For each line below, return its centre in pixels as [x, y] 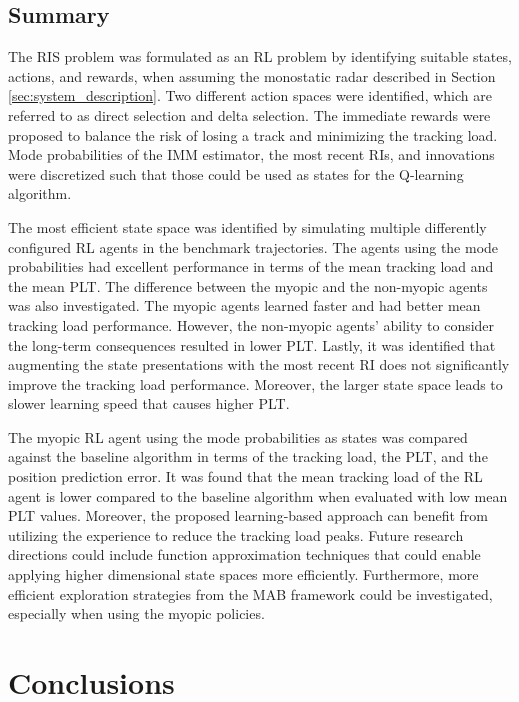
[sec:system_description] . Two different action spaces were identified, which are [250, 95]
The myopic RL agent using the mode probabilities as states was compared [238, 436]
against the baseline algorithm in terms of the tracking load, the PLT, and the [248, 456]
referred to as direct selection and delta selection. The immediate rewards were [249, 114]
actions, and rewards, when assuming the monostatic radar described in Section [252, 75]
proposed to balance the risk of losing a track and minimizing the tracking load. [253, 134]
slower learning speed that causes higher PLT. [149, 403]
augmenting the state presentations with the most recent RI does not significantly [259, 364]
